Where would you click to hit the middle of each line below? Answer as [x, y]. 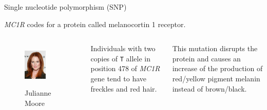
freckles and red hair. [124, 88]
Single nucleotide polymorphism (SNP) [65, 7]
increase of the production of [217, 68]
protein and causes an [206, 58]
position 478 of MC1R [125, 68]
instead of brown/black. [209, 88]
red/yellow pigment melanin [216, 78]
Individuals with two [123, 48]
